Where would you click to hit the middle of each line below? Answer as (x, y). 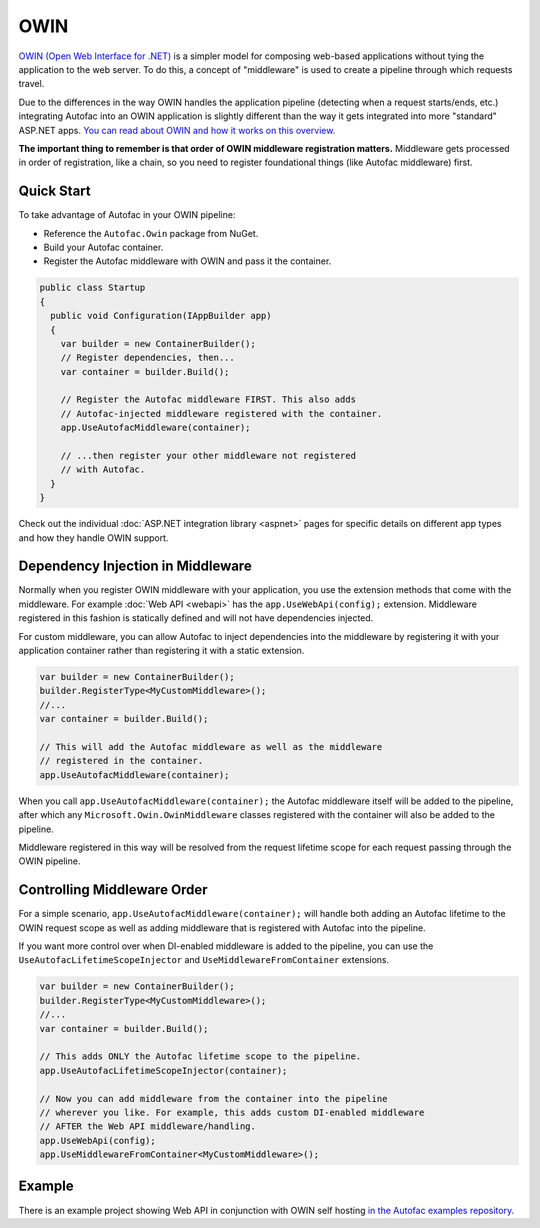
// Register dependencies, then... (147, 358)
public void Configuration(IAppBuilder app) (161, 316)
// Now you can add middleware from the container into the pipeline (213, 1098)
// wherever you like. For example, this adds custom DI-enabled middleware (232, 1112)
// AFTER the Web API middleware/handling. (148, 1126)
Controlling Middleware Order (113, 890)
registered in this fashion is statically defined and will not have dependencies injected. (196, 618)
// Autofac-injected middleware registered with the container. (221, 413)
